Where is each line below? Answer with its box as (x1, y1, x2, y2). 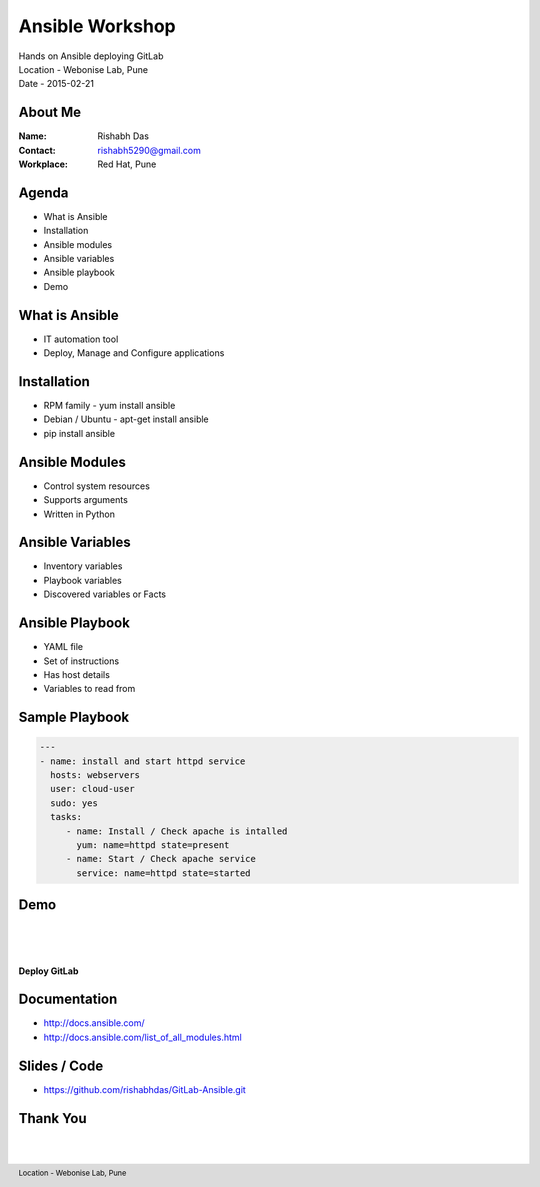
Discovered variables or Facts (43, 588, 167, 600)
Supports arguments (43, 494, 129, 506)
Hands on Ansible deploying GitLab (18, 50, 164, 62)
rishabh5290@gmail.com (97, 144, 202, 156)
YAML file (43, 641, 84, 653)
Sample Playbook (18, 709, 130, 726)
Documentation (18, 991, 118, 1008)
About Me (18, 104, 82, 121)
